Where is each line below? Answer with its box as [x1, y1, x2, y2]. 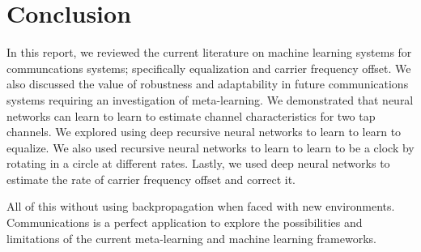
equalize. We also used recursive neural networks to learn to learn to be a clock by [6, 139, 415, 156]
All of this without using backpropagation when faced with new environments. [6, 198, 395, 215]
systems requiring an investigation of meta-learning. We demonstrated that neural [6, 91, 414, 108]
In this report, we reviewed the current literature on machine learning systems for [6, 44, 412, 61]
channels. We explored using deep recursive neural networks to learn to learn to [6, 123, 402, 140]
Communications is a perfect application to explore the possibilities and [6, 214, 363, 231]
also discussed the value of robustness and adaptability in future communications [6, 75, 409, 92]
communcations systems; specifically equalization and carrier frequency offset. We [6, 59, 411, 76]
